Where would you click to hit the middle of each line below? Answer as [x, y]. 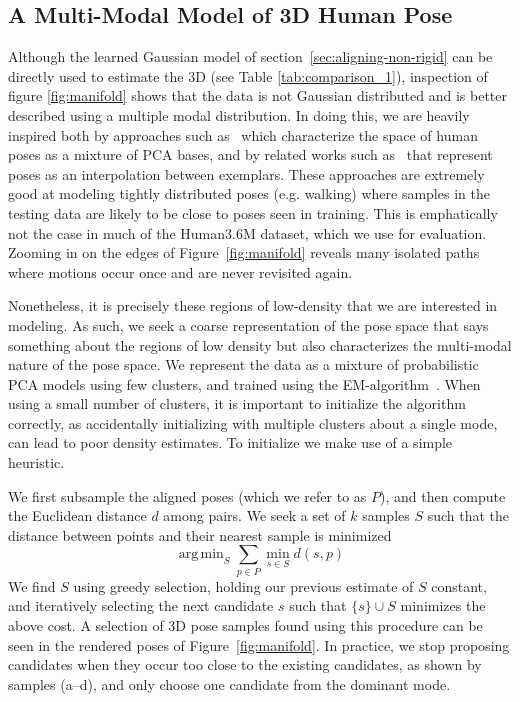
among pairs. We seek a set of [254, 515]
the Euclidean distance [77, 515]
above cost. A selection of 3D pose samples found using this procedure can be [245, 624]
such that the [468, 515]
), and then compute [442, 495]
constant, [459, 585]
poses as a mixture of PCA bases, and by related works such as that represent [250, 154]
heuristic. [36, 462]
